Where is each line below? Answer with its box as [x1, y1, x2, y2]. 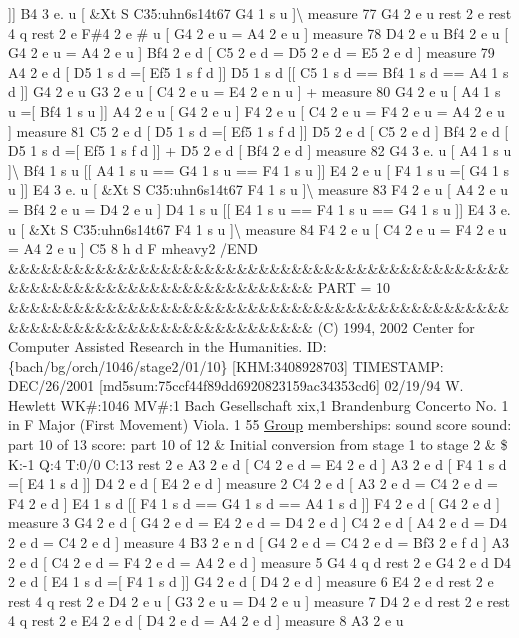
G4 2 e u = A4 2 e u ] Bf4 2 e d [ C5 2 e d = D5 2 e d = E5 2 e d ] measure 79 [8, 42, 495, 63]
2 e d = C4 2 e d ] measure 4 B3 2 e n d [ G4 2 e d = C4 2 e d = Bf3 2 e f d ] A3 [8, 532, 509, 553]
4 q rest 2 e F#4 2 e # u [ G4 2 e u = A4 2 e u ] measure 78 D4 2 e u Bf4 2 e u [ [8, 22, 509, 43]
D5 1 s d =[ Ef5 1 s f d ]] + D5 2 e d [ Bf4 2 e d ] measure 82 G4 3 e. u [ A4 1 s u [8, 140, 512, 161]
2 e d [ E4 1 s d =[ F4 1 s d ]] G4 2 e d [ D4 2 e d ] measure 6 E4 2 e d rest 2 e [8, 571, 494, 592]
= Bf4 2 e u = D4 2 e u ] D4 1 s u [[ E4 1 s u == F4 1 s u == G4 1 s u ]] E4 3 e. [8, 198, 511, 219]
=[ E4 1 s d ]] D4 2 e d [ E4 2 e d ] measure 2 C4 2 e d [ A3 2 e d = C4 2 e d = [8, 473, 498, 494]
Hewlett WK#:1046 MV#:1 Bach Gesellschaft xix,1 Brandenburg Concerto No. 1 [8, 394, 509, 415]
